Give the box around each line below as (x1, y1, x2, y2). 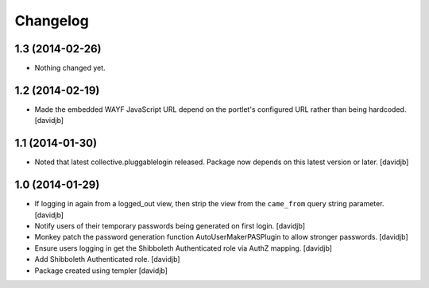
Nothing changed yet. (34, 63, 106, 73)
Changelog (14, 12, 89, 29)
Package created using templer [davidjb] (34, 266, 168, 275)
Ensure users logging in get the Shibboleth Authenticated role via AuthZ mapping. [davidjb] (34, 243, 333, 253)
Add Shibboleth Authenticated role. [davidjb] (34, 255, 180, 264)
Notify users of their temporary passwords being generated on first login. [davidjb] (34, 221, 306, 230)
